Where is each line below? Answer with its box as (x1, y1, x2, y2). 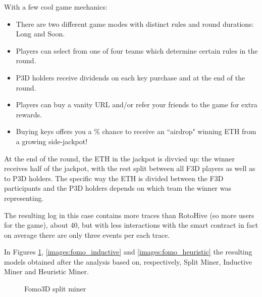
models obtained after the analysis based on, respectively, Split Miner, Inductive (4, 256, 252, 267)
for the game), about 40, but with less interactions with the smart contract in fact (4, 220, 258, 230)
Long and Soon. (16, 28, 65, 39)
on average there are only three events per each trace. (4, 229, 170, 240)
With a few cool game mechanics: (4, 2, 108, 12)
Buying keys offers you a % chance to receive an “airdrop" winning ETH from (16, 126, 256, 137)
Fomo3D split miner (24, 283, 86, 294)
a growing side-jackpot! (16, 136, 88, 146)
